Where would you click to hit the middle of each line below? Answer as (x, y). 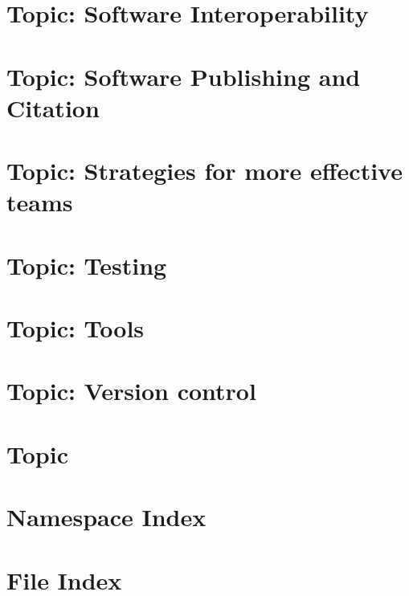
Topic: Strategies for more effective (204, 171)
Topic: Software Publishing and (184, 76)
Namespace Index (106, 517)
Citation (53, 107)
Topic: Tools (76, 328)
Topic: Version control (131, 391)
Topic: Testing (87, 265)
